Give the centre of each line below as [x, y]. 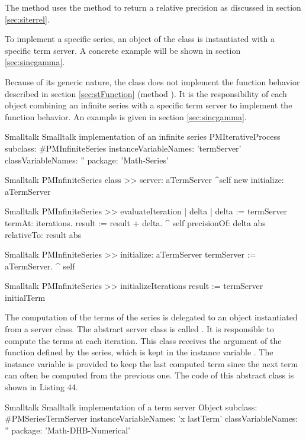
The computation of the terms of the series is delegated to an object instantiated [151, 317]
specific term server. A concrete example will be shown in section [123, 50]
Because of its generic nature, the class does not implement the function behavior [152, 81]
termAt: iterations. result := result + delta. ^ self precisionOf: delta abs [135, 222]
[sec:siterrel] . [27, 19]
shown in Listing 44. [41, 387]
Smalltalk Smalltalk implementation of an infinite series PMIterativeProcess [143, 137]
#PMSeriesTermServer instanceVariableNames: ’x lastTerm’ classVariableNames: [152, 418]
